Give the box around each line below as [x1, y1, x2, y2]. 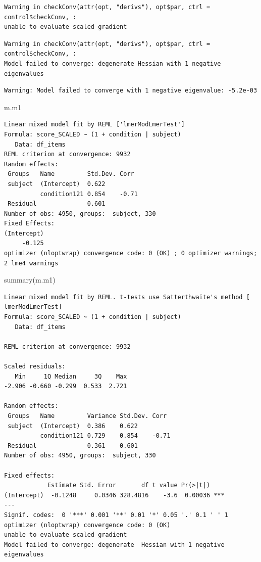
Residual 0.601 [8, 200, 106, 208]
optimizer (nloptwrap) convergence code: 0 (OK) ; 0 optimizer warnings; [4, 250, 257, 257]
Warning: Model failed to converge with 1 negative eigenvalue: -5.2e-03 [4, 87, 257, 95]
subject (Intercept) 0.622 [8, 180, 106, 188]
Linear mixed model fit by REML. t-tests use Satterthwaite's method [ [4, 293, 250, 301]
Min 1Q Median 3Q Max [15, 372, 127, 380]
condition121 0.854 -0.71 [40, 190, 138, 198]
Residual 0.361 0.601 [8, 442, 138, 449]
